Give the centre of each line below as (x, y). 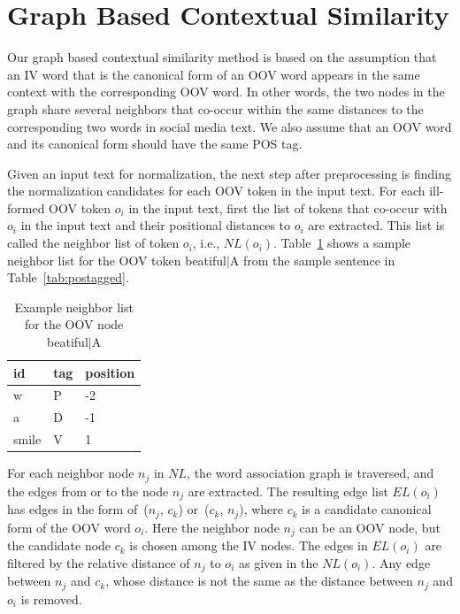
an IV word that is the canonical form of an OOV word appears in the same (214, 74)
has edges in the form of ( (78, 509)
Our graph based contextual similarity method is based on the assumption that (222, 57)
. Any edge (401, 562)
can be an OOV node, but (370, 527)
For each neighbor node (71, 473)
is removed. (51, 599)
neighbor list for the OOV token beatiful (117, 260)
